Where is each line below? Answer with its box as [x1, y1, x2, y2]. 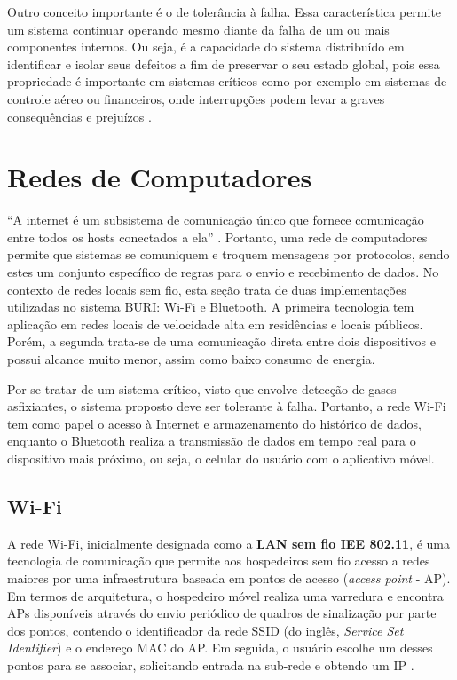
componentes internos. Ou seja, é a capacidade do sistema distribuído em [7, 37, 405, 56]
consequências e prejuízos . [7, 107, 152, 125]
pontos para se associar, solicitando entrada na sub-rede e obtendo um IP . [7, 655, 414, 674]
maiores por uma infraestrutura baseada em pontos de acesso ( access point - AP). [7, 568, 451, 587]
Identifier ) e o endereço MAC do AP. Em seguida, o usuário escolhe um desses [7, 638, 433, 657]
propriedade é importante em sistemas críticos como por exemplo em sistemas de [7, 72, 447, 91]
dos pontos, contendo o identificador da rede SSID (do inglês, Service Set [7, 621, 404, 639]
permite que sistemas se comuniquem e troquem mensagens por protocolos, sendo [7, 245, 450, 264]
